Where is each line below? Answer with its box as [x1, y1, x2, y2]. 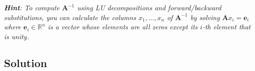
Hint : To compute [4, 2, 60, 12]
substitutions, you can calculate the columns [4, 12, 136, 22]
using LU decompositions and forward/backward [77, 2, 221, 12]
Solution [4, 55, 47, 70]
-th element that [202, 22, 251, 32]
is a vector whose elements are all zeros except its [47, 22, 198, 32]
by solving [190, 12, 220, 22]
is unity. [4, 31, 29, 41]
